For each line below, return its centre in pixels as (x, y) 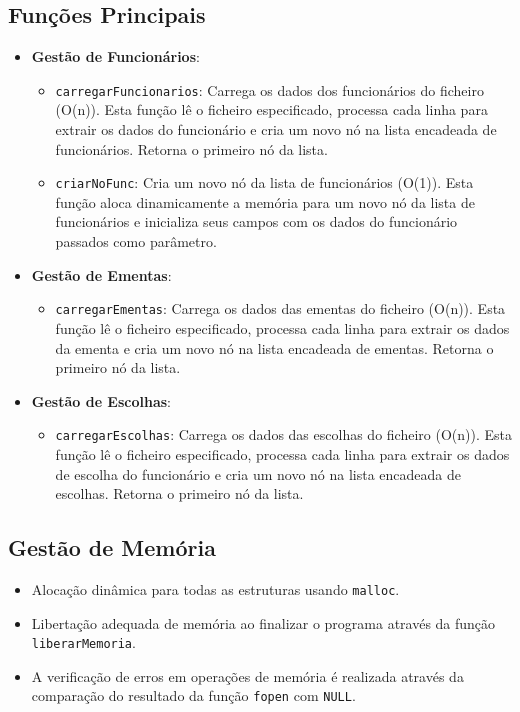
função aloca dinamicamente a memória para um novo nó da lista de (265, 201)
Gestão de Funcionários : (115, 56)
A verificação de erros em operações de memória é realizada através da (247, 675)
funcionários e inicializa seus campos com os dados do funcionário (256, 221)
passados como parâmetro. (136, 241)
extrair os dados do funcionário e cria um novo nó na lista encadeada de (276, 129)
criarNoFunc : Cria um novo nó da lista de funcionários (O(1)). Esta (264, 182)
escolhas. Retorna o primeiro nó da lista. (179, 493)
